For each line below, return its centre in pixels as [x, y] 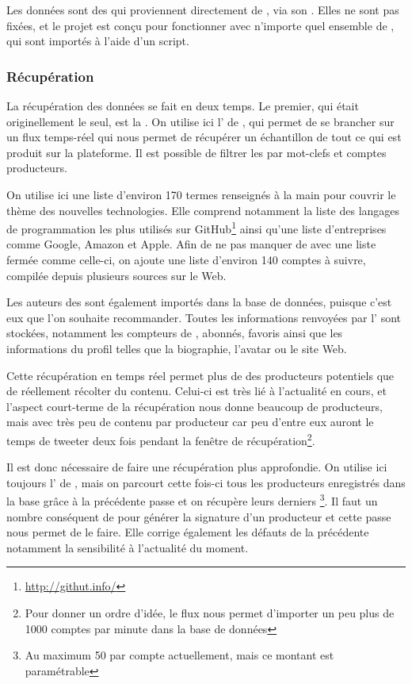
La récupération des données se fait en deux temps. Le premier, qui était [183, 106]
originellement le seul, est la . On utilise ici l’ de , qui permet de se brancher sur [200, 121]
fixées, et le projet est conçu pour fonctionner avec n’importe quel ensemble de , [200, 25]
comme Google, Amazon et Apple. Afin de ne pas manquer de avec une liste [191, 244]
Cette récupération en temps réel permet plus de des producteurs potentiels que [200, 375]
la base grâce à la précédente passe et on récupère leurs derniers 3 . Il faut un [192, 500]
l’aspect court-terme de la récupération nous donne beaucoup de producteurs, [195, 406]
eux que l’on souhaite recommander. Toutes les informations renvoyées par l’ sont [204, 317]
